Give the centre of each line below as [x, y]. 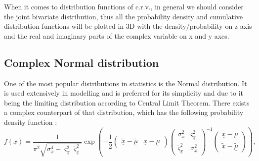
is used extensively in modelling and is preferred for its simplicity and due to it [124, 93]
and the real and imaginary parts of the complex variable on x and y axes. [117, 35]
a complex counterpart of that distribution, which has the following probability [124, 112]
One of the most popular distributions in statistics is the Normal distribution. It [126, 83]
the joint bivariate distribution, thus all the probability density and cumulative [124, 16]
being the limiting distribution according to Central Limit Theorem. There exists [127, 102]
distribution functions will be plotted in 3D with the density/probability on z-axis [128, 26]
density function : [31, 122]
